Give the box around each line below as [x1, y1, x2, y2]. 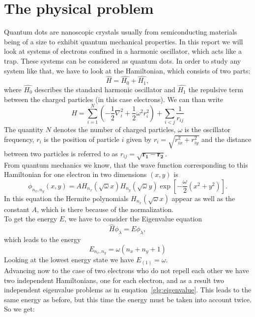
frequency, [4, 134, 34, 144]
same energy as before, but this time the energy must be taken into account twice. [4, 294, 252, 304]
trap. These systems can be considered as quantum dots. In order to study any [4, 55, 241, 66]
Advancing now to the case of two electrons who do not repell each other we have [4, 265, 249, 275]
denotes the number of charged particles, [53, 124, 176, 135]
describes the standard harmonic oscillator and [34, 84, 175, 94]
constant [4, 204, 29, 214]
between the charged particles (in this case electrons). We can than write [4, 94, 224, 104]
